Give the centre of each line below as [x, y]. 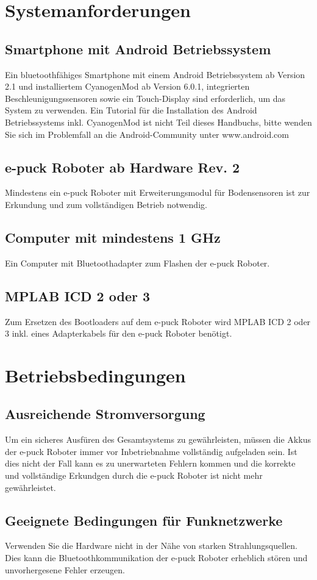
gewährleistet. [30, 487]
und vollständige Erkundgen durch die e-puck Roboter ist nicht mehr [134, 475]
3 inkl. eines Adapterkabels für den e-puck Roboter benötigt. [119, 333]
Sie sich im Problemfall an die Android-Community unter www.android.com [147, 134]
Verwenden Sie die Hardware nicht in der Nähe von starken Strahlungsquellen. [151, 546]
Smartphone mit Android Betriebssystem [138, 48]
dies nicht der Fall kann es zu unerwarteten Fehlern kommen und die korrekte [150, 463]
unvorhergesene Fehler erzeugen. [65, 569]
